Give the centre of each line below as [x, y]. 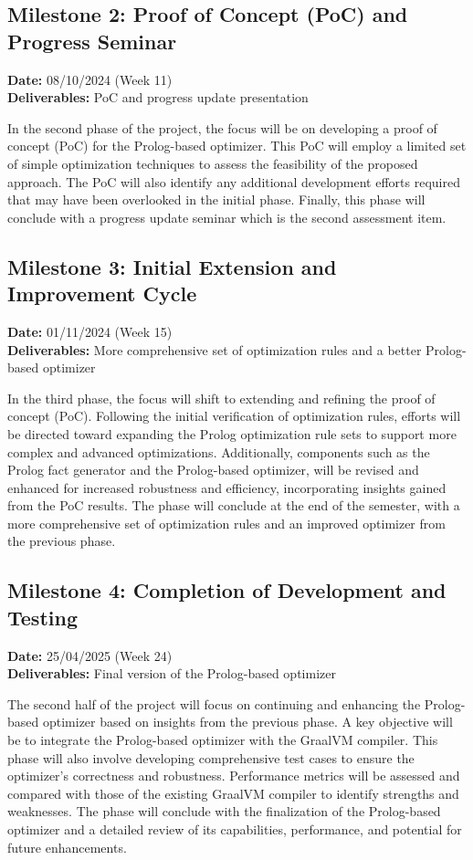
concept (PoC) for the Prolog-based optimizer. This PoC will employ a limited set [237, 146]
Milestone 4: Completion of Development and [227, 590]
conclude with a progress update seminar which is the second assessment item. [227, 217]
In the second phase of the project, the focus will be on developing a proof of [222, 127]
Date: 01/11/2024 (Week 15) [90, 331]
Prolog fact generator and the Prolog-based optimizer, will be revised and [213, 470]
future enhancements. [67, 847]
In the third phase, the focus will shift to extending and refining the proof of [221, 398]
